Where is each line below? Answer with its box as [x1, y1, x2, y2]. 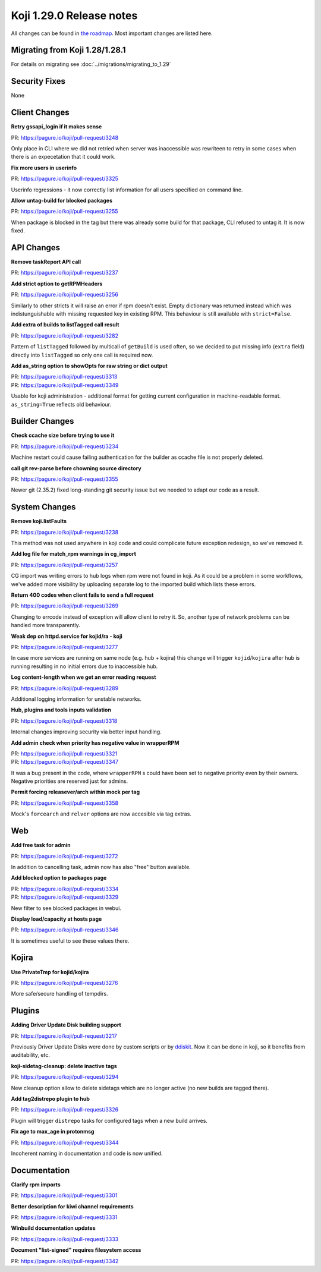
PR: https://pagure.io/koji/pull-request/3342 [11, 1257, 119, 1264]
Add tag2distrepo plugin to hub [11, 1095, 90, 1102]
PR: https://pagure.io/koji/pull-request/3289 [11, 684, 119, 692]
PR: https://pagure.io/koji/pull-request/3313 [11, 373, 118, 380]
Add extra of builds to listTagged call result [11, 321, 119, 328]
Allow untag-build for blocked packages [11, 197, 113, 204]
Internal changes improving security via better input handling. [11, 728, 162, 735]
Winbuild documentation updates [11, 1224, 96, 1232]
